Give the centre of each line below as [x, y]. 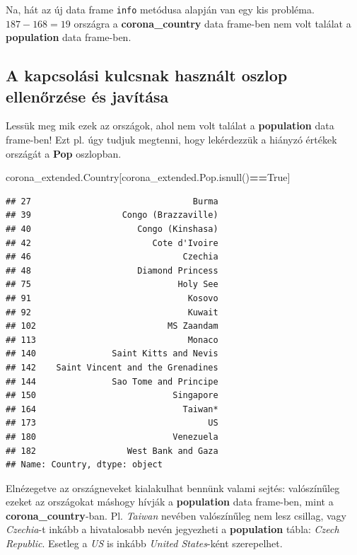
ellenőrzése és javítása [87, 96]
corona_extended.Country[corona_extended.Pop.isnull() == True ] [148, 177]
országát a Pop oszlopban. [64, 153]
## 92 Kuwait [112, 312]
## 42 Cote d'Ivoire [112, 243]
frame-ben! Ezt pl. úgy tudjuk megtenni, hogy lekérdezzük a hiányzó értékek [171, 140]
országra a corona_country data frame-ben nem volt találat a [212, 23]
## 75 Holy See [112, 285]
